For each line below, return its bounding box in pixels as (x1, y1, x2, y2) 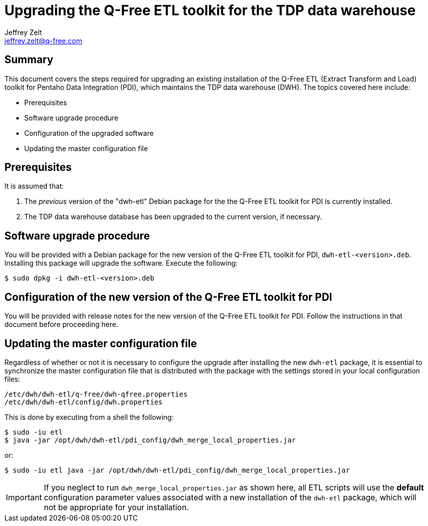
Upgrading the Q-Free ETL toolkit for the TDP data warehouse (4, 2, 416, 19)
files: (4, 374, 20, 383)
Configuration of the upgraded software (24, 128, 154, 137)
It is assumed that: (4, 182, 64, 191)
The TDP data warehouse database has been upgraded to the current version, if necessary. (24, 212, 322, 221)
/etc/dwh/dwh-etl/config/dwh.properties (4, 398, 163, 406)
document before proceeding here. (4, 320, 118, 329)
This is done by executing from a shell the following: (4, 412, 174, 421)
